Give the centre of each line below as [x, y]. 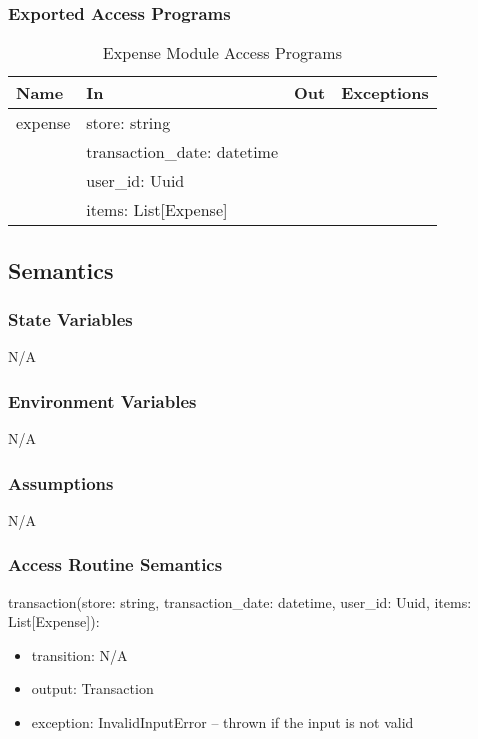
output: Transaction [92, 688]
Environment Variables [102, 400]
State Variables [70, 318]
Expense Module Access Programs [222, 53]
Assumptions [61, 482]
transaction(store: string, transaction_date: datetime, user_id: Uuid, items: [240, 601]
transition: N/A [79, 654]
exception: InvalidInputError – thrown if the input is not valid [222, 722]
